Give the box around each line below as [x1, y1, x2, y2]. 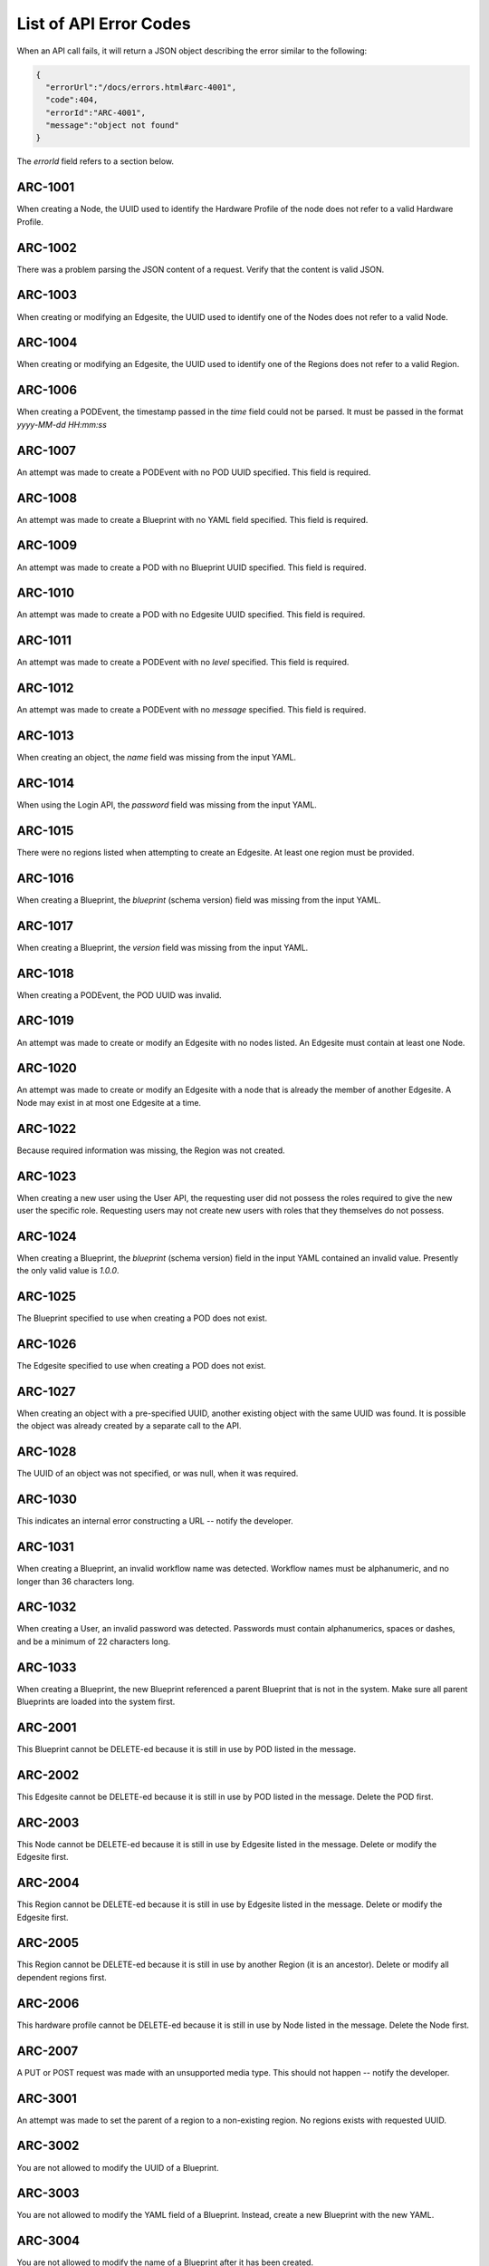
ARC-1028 [16, 1444, 77, 1459]
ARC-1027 [16, 1383, 76, 1399]
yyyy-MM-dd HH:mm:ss [16, 419, 108, 430]
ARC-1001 [16, 179, 75, 195]
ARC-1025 [16, 1289, 77, 1304]
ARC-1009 [16, 537, 77, 553]
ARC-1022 [16, 1120, 77, 1137]
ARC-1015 [16, 823, 74, 838]
